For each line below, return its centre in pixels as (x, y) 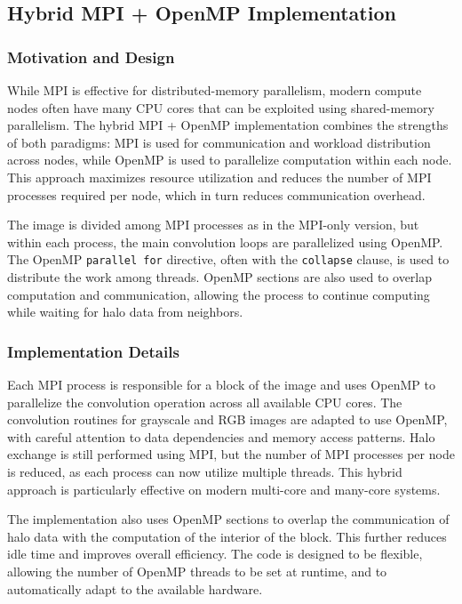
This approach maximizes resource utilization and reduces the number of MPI (219, 177)
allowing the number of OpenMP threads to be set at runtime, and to (197, 571)
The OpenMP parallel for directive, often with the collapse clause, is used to (228, 259)
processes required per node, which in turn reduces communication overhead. (216, 194)
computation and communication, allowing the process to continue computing (219, 294)
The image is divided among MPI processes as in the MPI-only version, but (213, 225)
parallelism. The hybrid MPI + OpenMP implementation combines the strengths (228, 125)
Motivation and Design (91, 56)
